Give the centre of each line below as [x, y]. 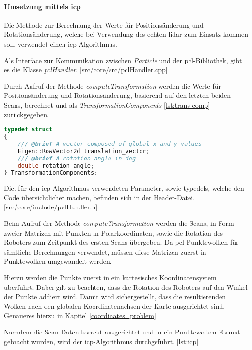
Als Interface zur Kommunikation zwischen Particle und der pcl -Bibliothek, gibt [123, 60]
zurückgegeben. [26, 114]
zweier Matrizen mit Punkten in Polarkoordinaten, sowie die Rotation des [114, 232]
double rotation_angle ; [56, 166]
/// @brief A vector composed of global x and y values [110, 144]
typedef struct [28, 130]
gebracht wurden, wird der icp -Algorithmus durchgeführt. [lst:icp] [101, 341]
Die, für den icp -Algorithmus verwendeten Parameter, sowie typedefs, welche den [124, 188]
